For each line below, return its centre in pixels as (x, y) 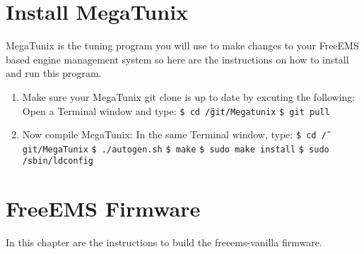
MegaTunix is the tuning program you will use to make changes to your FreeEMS (182, 46)
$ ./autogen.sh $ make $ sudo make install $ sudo (210, 149)
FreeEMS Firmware (103, 208)
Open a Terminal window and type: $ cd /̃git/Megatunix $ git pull (176, 110)
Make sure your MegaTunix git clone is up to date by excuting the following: (189, 96)
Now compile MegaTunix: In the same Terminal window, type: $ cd (169, 134)
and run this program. (54, 73)
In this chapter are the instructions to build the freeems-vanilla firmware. (164, 242)
